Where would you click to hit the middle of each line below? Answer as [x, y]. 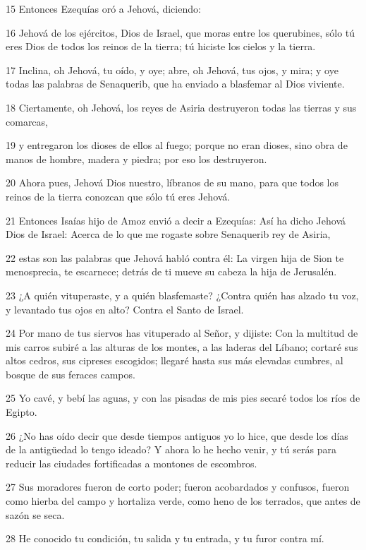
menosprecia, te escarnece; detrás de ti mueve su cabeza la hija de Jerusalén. [171, 271]
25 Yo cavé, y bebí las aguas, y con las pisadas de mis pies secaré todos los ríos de [183, 398]
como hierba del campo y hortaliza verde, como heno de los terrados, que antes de [183, 501]
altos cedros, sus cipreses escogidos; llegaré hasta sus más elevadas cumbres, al [175, 360]
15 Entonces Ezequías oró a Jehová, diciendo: [103, 8]
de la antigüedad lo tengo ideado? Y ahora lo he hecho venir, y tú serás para [171, 449]
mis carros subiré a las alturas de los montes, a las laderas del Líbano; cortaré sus [182, 346]
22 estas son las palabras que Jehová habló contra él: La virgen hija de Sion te [175, 257]
